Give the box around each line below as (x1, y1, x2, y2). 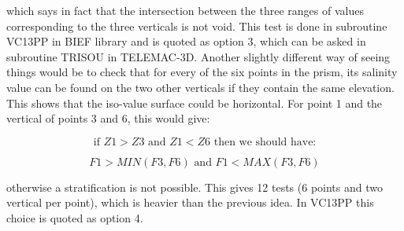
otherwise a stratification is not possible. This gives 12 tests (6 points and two (6, 178, 383, 195)
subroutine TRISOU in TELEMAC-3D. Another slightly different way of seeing (6, 48, 391, 64)
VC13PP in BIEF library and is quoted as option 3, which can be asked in (6, 33, 366, 49)
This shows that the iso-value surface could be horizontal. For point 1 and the (6, 94, 383, 111)
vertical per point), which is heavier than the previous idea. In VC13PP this (6, 194, 374, 211)
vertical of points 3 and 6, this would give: (6, 110, 210, 126)
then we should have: (213, 136, 317, 148)
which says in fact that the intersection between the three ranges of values (6, 2, 364, 18)
